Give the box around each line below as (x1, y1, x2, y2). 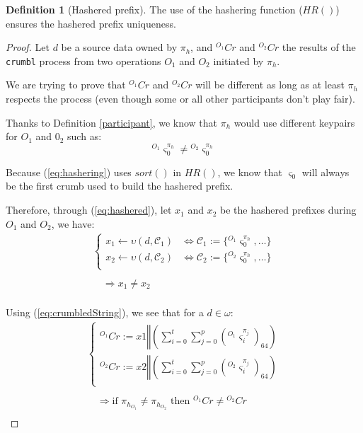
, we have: (51, 216, 95, 231)
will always (301, 164, 350, 179)
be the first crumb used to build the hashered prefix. (6, 178, 234, 193)
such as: (67, 129, 102, 144)
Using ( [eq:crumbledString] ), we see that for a (6, 304, 204, 319)
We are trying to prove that (6, 77, 126, 92)
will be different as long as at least (195, 77, 345, 92)
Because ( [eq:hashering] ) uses (6, 164, 132, 179)
